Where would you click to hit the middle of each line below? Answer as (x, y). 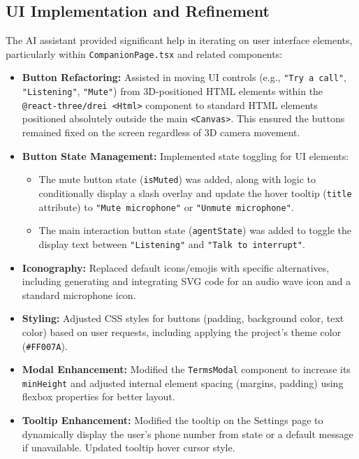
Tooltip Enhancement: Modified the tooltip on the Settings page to (173, 420)
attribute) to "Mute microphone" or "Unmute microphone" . (166, 206)
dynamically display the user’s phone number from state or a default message (188, 433)
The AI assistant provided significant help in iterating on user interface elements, (179, 40)
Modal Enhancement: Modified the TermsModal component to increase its (186, 369)
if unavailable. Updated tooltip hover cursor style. (129, 447)
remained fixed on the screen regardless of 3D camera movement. (161, 132)
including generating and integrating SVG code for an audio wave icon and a (186, 281)
